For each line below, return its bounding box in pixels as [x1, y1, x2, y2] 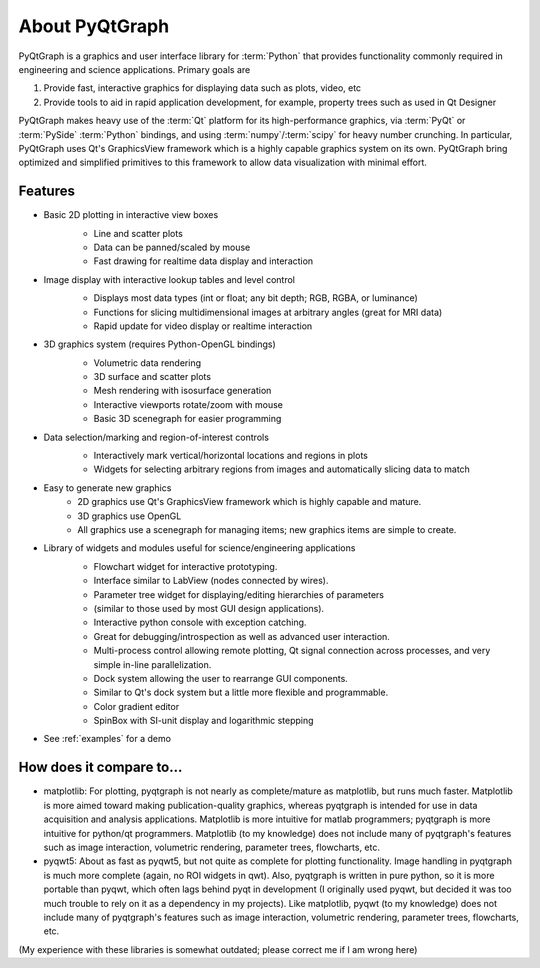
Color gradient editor [93, 700, 180, 712]
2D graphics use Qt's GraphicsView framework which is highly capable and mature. [77, 496, 422, 508]
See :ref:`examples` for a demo [43, 733, 172, 745]
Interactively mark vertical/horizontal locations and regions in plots [93, 450, 369, 462]
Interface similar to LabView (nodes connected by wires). [93, 575, 329, 587]
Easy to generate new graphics [43, 481, 172, 494]
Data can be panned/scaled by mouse [93, 241, 251, 253]
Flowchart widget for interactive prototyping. [93, 560, 278, 572]
